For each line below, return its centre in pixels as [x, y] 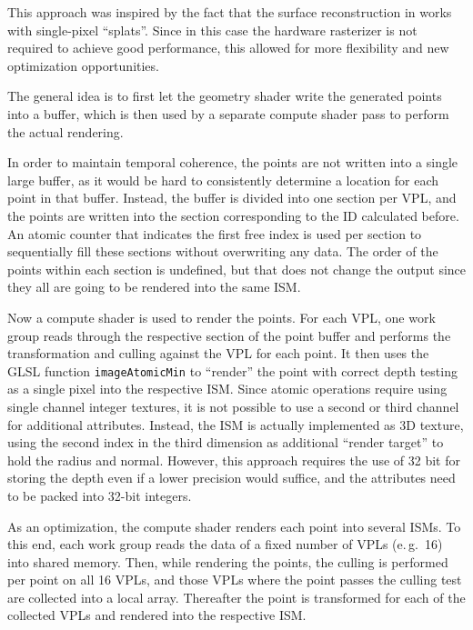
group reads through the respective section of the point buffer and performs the [229, 335]
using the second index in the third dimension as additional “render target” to [226, 442]
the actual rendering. [65, 131]
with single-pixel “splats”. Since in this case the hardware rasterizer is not [212, 30]
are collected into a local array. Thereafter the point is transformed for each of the [236, 597]
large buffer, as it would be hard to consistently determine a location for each [223, 180]
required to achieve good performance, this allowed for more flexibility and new [228, 48]
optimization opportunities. [83, 65]
